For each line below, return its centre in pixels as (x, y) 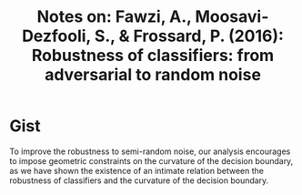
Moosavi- (232, 17)
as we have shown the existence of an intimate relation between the (136, 170)
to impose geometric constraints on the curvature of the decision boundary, (151, 160)
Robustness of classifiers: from (153, 56)
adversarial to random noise (153, 75)
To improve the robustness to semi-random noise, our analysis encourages (150, 151)
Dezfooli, (56, 36)
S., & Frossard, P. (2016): (189, 36)
